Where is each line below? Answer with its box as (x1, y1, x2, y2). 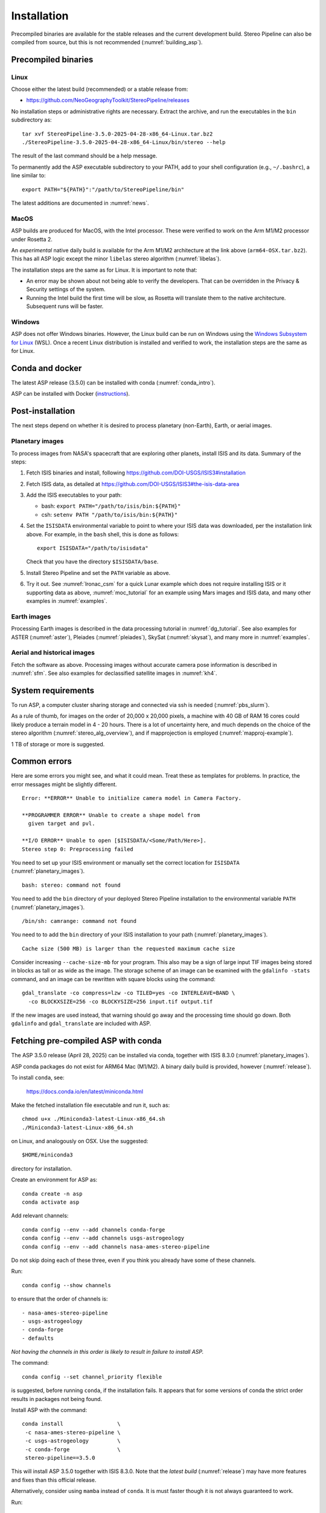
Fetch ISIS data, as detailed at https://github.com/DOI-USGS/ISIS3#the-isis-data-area (26, 480, 240, 487)
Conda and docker (11, 363, 82, 373)
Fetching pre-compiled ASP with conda (11, 1035, 162, 1046)
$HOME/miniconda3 (22, 1152, 73, 1158)
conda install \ (22, 1420, 121, 1428)
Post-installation (11, 406, 75, 416)
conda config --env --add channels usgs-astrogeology (22, 1235, 184, 1242)
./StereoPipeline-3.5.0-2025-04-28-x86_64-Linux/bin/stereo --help (22, 139, 226, 146)
